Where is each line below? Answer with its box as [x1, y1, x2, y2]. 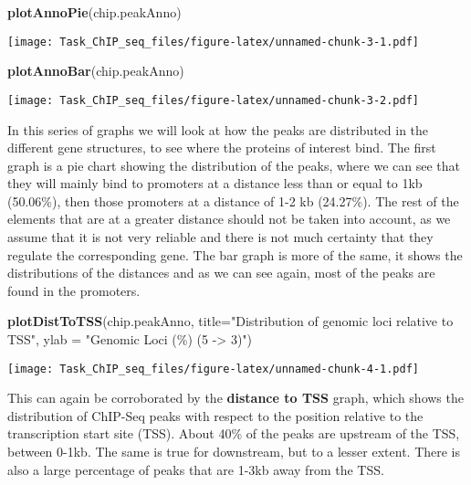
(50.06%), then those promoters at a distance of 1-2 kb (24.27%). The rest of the [7, 191, 459, 210]
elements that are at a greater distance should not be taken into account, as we [7, 209, 451, 228]
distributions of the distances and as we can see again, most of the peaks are [7, 263, 435, 282]
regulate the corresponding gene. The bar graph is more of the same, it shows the [7, 245, 463, 264]
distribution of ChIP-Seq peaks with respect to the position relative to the [7, 406, 424, 425]
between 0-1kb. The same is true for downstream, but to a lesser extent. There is [7, 442, 461, 461]
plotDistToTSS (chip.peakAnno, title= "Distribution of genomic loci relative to [7, 311, 454, 331]
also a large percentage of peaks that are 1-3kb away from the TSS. [7, 459, 384, 479]
